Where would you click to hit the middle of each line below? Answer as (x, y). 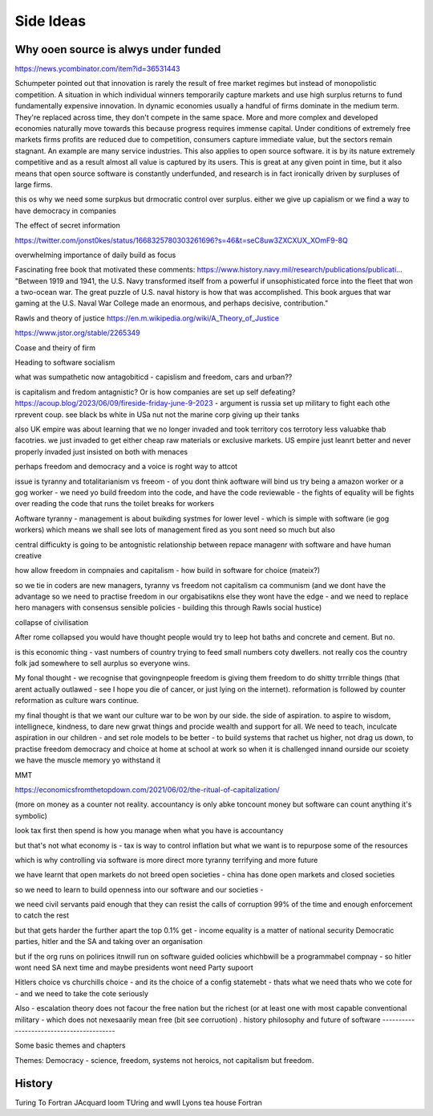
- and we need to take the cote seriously (81, 993)
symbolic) (31, 816)
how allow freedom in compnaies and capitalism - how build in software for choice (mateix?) (168, 570)
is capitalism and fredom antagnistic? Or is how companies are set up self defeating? (155, 392)
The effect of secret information (67, 226)
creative (28, 555)
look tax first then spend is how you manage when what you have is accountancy (149, 831)
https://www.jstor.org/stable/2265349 (77, 333)
